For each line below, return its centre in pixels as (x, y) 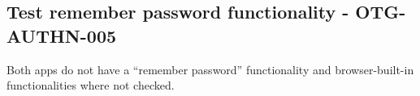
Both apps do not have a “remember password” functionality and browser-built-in (210, 69)
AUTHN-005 (62, 35)
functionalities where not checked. (91, 85)
